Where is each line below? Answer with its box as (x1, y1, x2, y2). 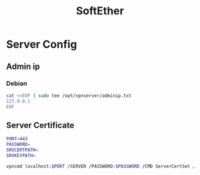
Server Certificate (6, 120, 74, 130)
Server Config (6, 37, 77, 51)
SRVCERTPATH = (6, 147, 39, 153)
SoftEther (76, 4, 124, 18)
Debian (6, 79, 27, 87)
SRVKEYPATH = (6, 152, 36, 158)
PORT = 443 (6, 136, 28, 142)
